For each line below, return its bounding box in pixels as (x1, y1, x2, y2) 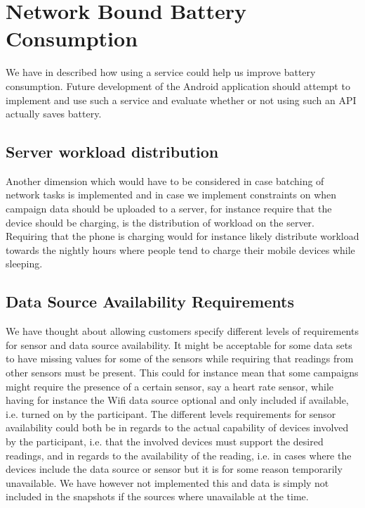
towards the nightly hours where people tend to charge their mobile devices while (6, 242, 355, 257)
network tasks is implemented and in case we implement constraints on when (6, 187, 337, 202)
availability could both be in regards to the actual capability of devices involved (6, 420, 349, 435)
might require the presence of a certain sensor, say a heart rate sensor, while (6, 379, 333, 393)
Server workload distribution (6, 141, 219, 163)
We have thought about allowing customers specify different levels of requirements (6, 324, 359, 338)
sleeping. (6, 256, 43, 271)
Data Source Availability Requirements (6, 291, 294, 312)
